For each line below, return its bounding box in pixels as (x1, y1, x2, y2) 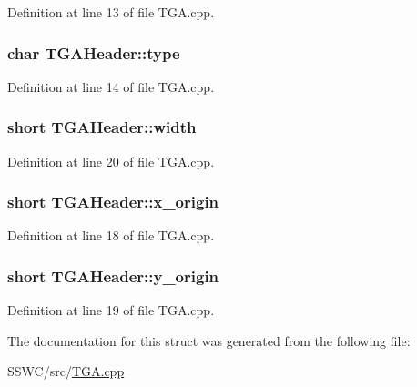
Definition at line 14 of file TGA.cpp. (7, 76, 215, 96)
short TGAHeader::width (7, 116, 197, 138)
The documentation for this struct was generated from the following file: (7, 331, 411, 350)
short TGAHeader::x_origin (7, 190, 219, 213)
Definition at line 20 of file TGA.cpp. (7, 151, 215, 170)
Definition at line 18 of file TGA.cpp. (7, 226, 215, 245)
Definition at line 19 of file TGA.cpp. (7, 300, 215, 320)
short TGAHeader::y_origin (7, 264, 219, 287)
